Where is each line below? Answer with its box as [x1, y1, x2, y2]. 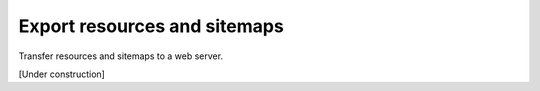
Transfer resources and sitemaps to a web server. [18, 50, 224, 62]
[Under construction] [18, 68, 105, 80]
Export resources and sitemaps [18, 15, 284, 37]
